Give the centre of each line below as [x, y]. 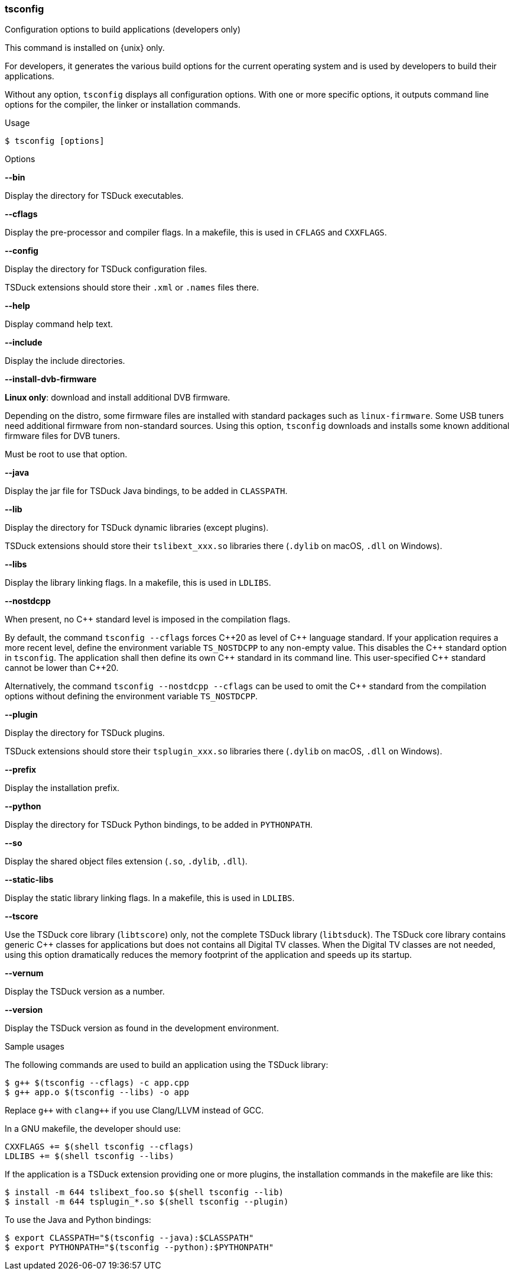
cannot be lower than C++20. [62, 668]
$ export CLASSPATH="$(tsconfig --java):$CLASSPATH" [129, 1238]
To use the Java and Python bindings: [78, 1220]
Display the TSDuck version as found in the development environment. [142, 1028]
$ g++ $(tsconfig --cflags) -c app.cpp [97, 1083]
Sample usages [35, 1047]
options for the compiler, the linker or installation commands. [123, 105]
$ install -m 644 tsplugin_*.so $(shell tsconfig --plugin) [147, 1202]
